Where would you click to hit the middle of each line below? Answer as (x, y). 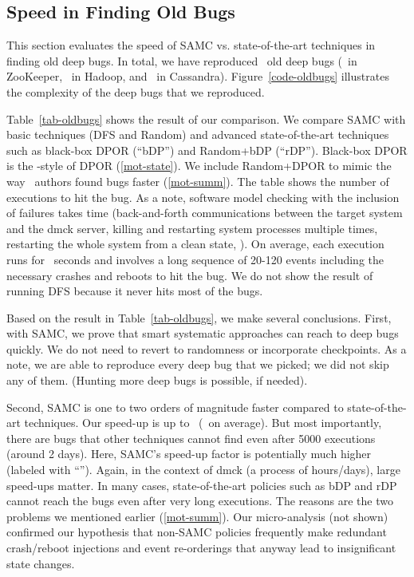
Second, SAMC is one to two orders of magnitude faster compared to (175, 407)
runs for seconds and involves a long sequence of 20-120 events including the (195, 259)
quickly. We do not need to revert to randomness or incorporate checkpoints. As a (207, 348)
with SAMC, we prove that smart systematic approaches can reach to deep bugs (203, 333)
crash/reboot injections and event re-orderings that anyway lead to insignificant (201, 548)
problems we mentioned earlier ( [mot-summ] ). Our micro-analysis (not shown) (197, 516)
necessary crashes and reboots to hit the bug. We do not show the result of (190, 275)
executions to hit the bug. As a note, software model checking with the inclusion (203, 197)
